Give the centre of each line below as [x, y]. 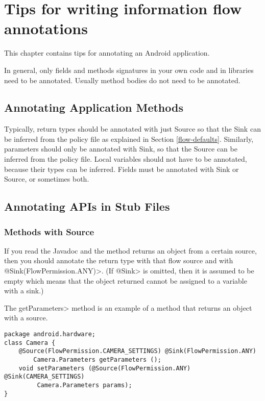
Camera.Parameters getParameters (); [97, 359]
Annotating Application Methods [94, 107]
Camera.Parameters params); [85, 385]
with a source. [26, 318]
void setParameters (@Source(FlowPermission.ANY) [105, 368]
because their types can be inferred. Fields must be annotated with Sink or [122, 169]
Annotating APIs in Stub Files [87, 206]
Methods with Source [49, 231]
